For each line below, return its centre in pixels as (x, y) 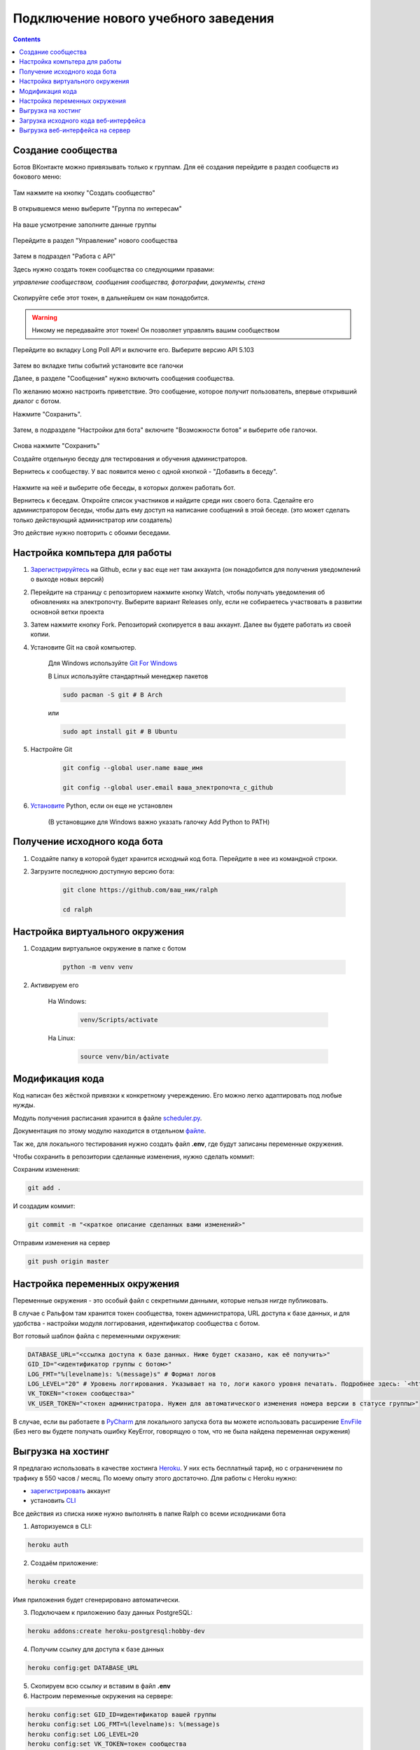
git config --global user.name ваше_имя (133, 768)
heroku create (52, 1582)
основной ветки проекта (67, 612)
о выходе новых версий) (67, 579)
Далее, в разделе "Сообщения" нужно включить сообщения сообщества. (124, 379)
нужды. (24, 1105)
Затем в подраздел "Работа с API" (64, 256)
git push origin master (69, 1261)
